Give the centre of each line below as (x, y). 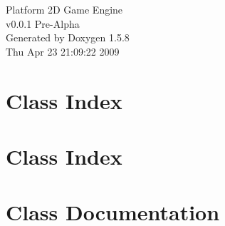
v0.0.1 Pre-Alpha (43, 23)
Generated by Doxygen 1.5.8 (68, 37)
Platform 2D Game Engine (64, 9)
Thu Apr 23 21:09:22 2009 (63, 51)
